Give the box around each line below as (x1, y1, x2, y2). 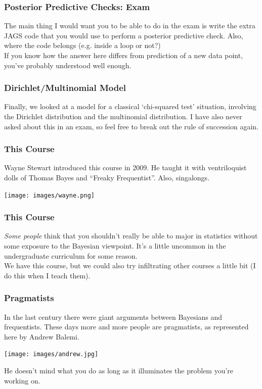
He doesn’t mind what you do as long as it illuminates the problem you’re (4, 365, 234, 376)
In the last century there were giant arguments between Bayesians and (4, 311, 223, 322)
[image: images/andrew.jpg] (4, 351, 99, 358)
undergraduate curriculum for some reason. (4, 250, 138, 261)
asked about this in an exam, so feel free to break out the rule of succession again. (4, 121, 258, 131)
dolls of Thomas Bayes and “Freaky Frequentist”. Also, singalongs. (4, 172, 210, 182)
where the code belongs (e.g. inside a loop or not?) (4, 40, 161, 51)
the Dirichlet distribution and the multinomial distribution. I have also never (4, 111, 242, 121)
